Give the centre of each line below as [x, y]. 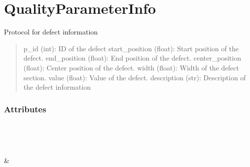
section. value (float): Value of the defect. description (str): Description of [135, 77]
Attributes [25, 109]
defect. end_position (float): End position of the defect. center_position [132, 58]
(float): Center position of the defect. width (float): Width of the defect [131, 67]
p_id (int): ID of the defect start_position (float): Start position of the [131, 48]
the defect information [57, 87]
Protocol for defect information [51, 32]
